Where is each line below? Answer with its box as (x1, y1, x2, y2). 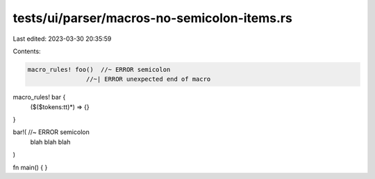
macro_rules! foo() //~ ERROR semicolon (27, 66, 171, 73)
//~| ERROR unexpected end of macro (85, 75, 211, 83)
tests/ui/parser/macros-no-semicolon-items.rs (12, 10, 293, 26)
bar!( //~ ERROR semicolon (12, 128, 90, 136)
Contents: (12, 47, 41, 55)
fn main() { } (12, 163, 48, 171)
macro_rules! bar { (12, 93, 66, 102)
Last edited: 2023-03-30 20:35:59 (12, 35, 112, 43)
